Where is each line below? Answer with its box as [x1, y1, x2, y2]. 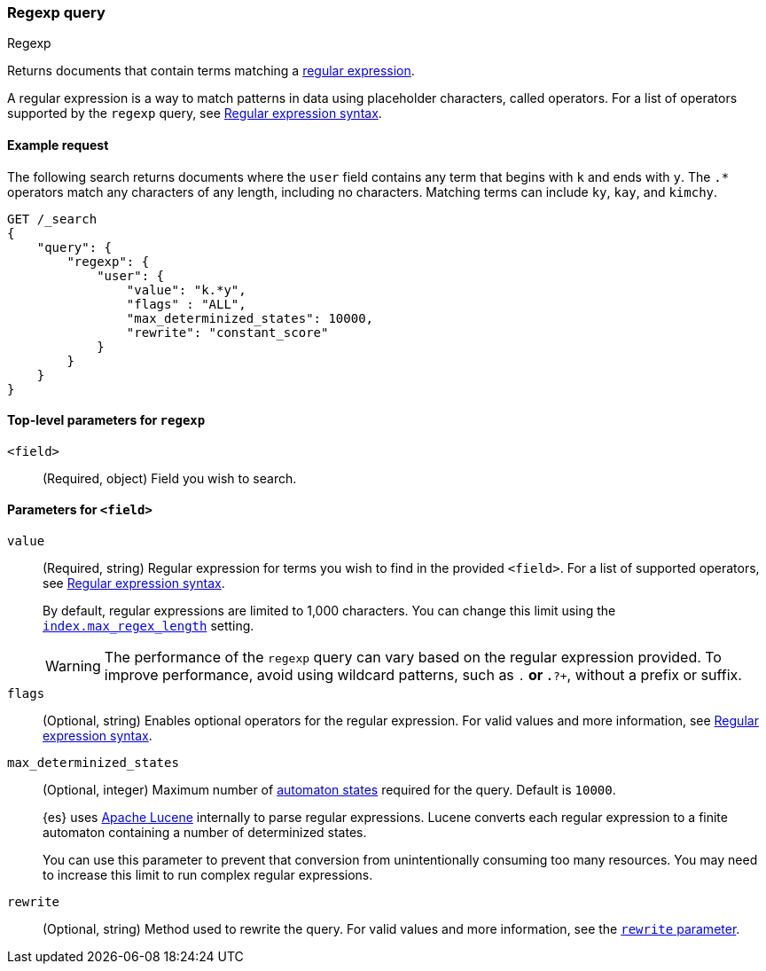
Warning [45, 657, 101, 676]
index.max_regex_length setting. [43, 618, 254, 634]
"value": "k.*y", [126, 282, 246, 297]
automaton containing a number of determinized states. [43, 825, 367, 841]
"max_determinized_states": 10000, [126, 310, 374, 325]
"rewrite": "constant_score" [126, 325, 329, 340]
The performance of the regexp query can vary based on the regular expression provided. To [104, 648, 722, 667]
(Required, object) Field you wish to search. [43, 470, 297, 486]
